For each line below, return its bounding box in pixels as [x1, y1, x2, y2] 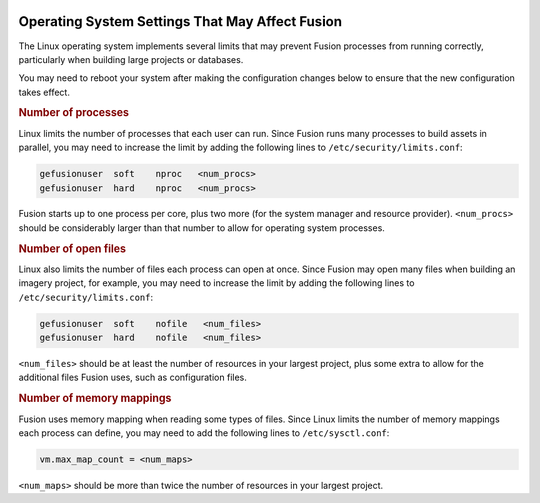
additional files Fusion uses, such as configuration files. [18, 371, 247, 384]
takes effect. [18, 86, 70, 98]
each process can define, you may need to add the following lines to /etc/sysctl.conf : [18, 426, 390, 439]
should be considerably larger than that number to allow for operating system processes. [18, 221, 385, 234]
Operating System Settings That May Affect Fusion [18, 13, 343, 30]
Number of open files [18, 241, 127, 255]
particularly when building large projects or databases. [18, 53, 244, 65]
